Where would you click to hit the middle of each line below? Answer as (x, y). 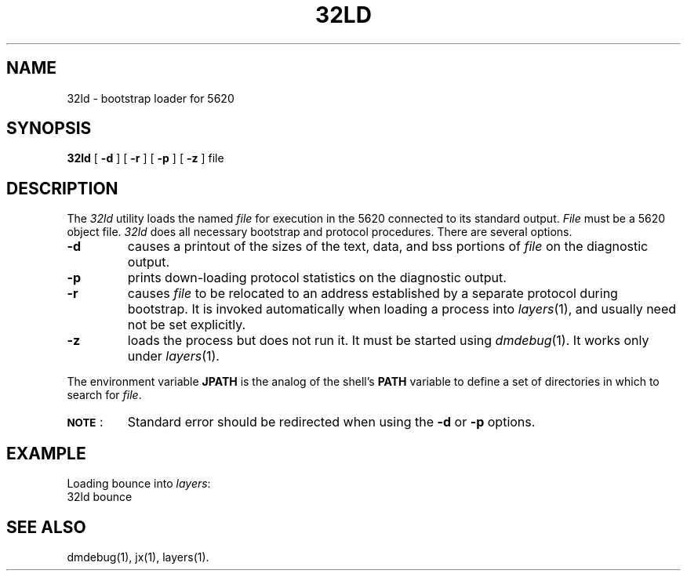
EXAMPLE (46, 453)
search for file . (104, 395)
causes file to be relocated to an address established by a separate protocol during (373, 294)
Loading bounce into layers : (139, 484)
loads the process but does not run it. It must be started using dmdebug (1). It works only (388, 341)
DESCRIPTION (62, 188)
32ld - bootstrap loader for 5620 (151, 98)
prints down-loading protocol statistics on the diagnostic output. (317, 278)
